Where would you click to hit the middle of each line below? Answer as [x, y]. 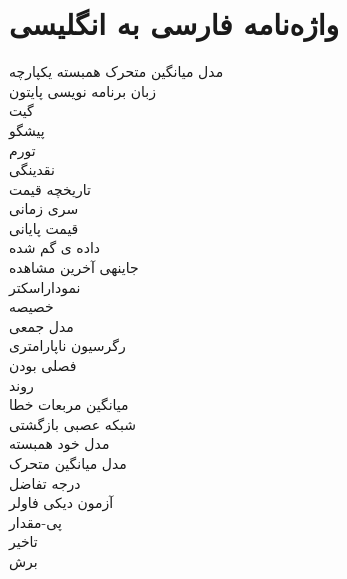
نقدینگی [32, 169]
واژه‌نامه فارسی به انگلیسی [174, 23]
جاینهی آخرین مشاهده [74, 267]
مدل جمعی [41, 325]
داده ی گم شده [55, 247]
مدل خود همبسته [59, 443]
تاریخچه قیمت [50, 188]
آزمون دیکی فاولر [61, 502]
